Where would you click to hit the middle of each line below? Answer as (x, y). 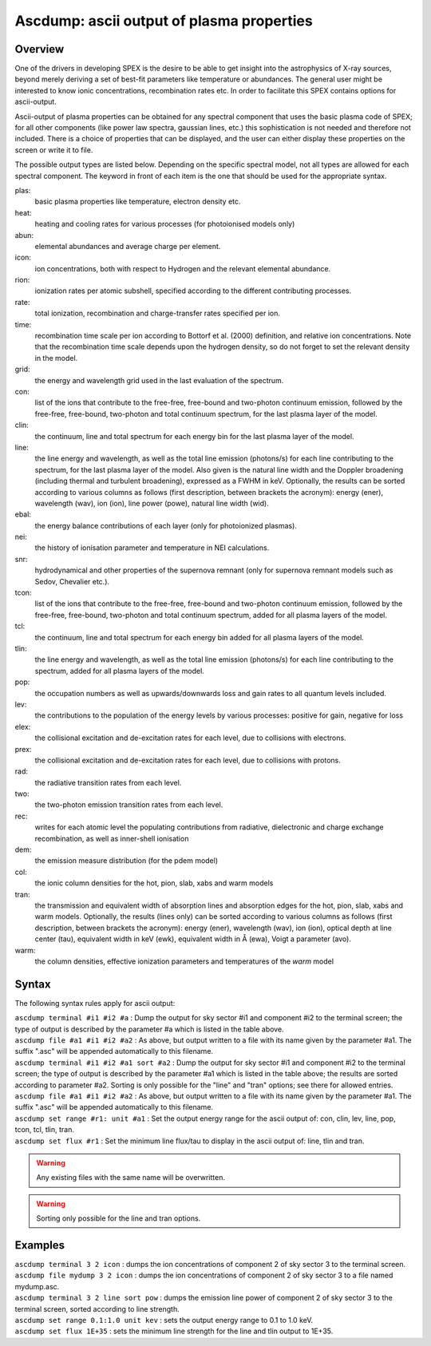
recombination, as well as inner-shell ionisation (112, 838)
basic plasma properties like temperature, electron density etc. (138, 202)
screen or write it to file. (54, 150)
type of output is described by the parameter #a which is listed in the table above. (149, 1029)
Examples (40, 1245)
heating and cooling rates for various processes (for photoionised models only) (165, 224)
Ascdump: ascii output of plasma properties (164, 21)
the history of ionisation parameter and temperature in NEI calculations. (152, 548)
